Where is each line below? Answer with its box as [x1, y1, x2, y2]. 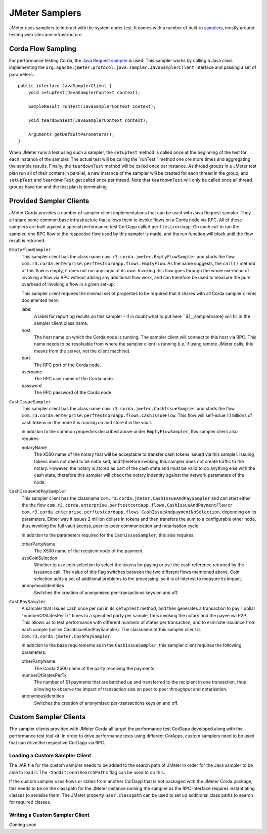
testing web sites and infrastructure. [9, 31, 83, 37]
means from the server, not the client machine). [34, 348, 131, 354]
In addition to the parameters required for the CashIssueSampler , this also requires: [21, 532, 195, 538]
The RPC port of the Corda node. [34, 362, 101, 368]
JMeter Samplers [9, 7, 82, 18]
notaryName [21, 444, 47, 450]
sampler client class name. [34, 320, 89, 326]
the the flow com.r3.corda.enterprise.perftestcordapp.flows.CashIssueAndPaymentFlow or [21, 502, 232, 508]
